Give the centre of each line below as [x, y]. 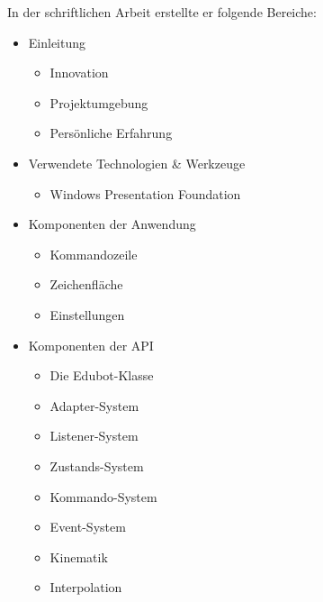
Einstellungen [87, 314]
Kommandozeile [94, 254]
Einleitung [57, 42]
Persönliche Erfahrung [111, 133]
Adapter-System [94, 405]
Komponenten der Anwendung [112, 224]
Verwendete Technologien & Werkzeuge [137, 163]
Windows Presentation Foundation [145, 193]
